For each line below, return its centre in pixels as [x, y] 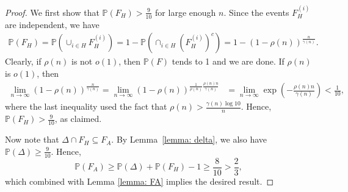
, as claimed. [78, 119]
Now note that [32, 139]
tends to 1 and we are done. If [228, 61]
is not [82, 61]
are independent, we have [52, 24]
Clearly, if [23, 61]
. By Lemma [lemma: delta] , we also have [189, 139]
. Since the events [256, 12]
